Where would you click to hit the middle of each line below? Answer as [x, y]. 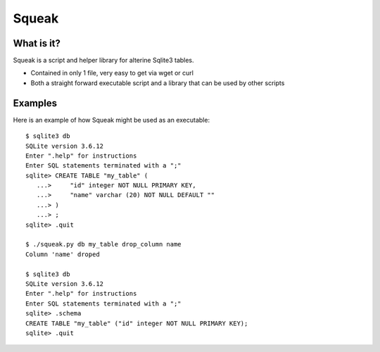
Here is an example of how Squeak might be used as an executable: [112, 120]
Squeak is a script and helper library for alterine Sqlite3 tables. [103, 61]
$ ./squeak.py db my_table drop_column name [104, 244]
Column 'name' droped [63, 254]
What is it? [37, 43]
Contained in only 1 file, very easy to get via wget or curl [112, 73]
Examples [35, 103]
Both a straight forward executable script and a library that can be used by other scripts [158, 83]
